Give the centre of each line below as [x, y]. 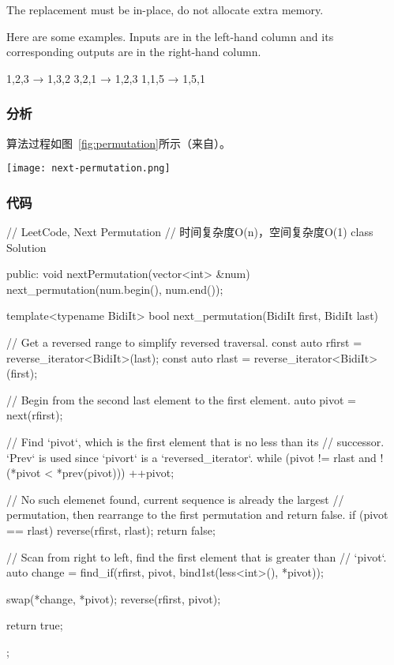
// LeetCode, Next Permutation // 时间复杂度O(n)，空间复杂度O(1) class [190, 232]
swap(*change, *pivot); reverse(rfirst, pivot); [114, 598]
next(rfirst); [35, 415]
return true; [35, 625]
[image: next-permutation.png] [88, 169]
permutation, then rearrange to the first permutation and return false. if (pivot [197, 515]
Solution [26, 247]
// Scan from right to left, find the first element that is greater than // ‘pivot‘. [197, 556]
